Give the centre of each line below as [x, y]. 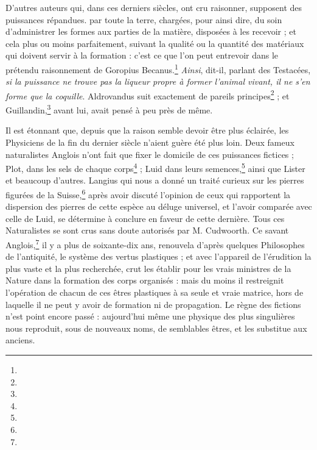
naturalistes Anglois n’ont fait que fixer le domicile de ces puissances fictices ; [150, 154]
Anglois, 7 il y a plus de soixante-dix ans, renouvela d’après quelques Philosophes [155, 243]
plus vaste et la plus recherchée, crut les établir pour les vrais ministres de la [148, 268]
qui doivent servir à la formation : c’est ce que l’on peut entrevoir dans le [142, 55]
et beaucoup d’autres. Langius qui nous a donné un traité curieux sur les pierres [155, 180]
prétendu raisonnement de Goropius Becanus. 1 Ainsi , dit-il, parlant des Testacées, [158, 68]
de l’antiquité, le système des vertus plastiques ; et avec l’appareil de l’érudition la [158, 256]
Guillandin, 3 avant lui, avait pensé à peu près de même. [109, 109]
